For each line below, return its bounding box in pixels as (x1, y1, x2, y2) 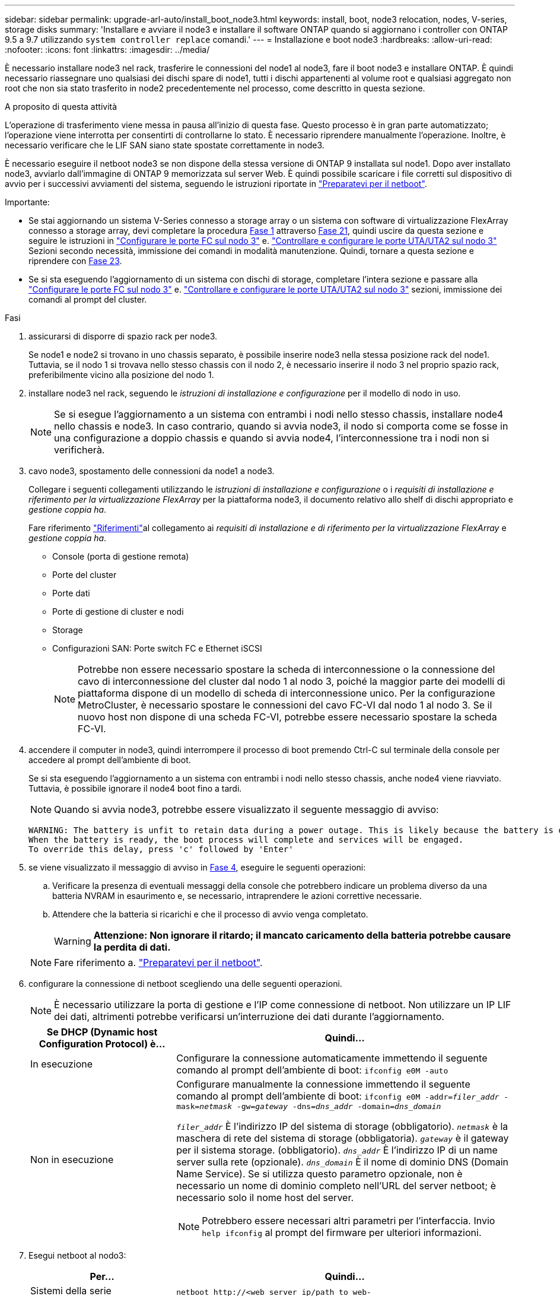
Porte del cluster (52, 570, 117, 580)
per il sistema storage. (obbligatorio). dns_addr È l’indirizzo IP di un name (176, 1144, 498, 1156)
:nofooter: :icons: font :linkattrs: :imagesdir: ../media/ (5, 45, 210, 55)
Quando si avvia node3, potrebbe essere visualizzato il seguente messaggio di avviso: (54, 803, 439, 815)
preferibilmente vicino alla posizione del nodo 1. (28, 370, 214, 380)
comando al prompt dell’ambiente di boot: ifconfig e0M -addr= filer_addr (176, 1090, 499, 1102)
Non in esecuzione (30, 1153, 114, 1165)
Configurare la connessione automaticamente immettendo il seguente (176, 1052, 488, 1064)
